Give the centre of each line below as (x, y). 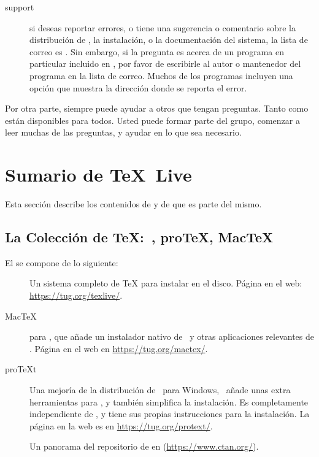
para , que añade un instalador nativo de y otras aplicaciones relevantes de (172, 336)
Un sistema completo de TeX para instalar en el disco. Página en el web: (166, 283)
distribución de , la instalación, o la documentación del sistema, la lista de (169, 40)
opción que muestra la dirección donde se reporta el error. (138, 87)
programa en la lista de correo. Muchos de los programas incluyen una (161, 75)
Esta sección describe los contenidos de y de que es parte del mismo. (133, 204)
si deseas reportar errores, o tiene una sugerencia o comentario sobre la (163, 27)
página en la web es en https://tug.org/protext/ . (121, 425)
